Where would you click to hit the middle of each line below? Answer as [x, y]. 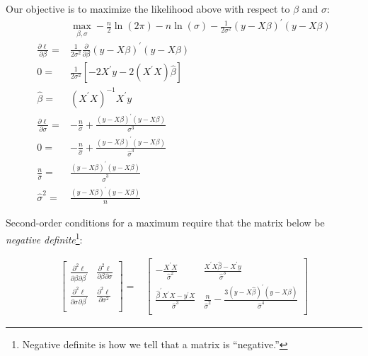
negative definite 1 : [44, 238]
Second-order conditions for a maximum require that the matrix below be [165, 223]
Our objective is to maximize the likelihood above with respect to [148, 8]
